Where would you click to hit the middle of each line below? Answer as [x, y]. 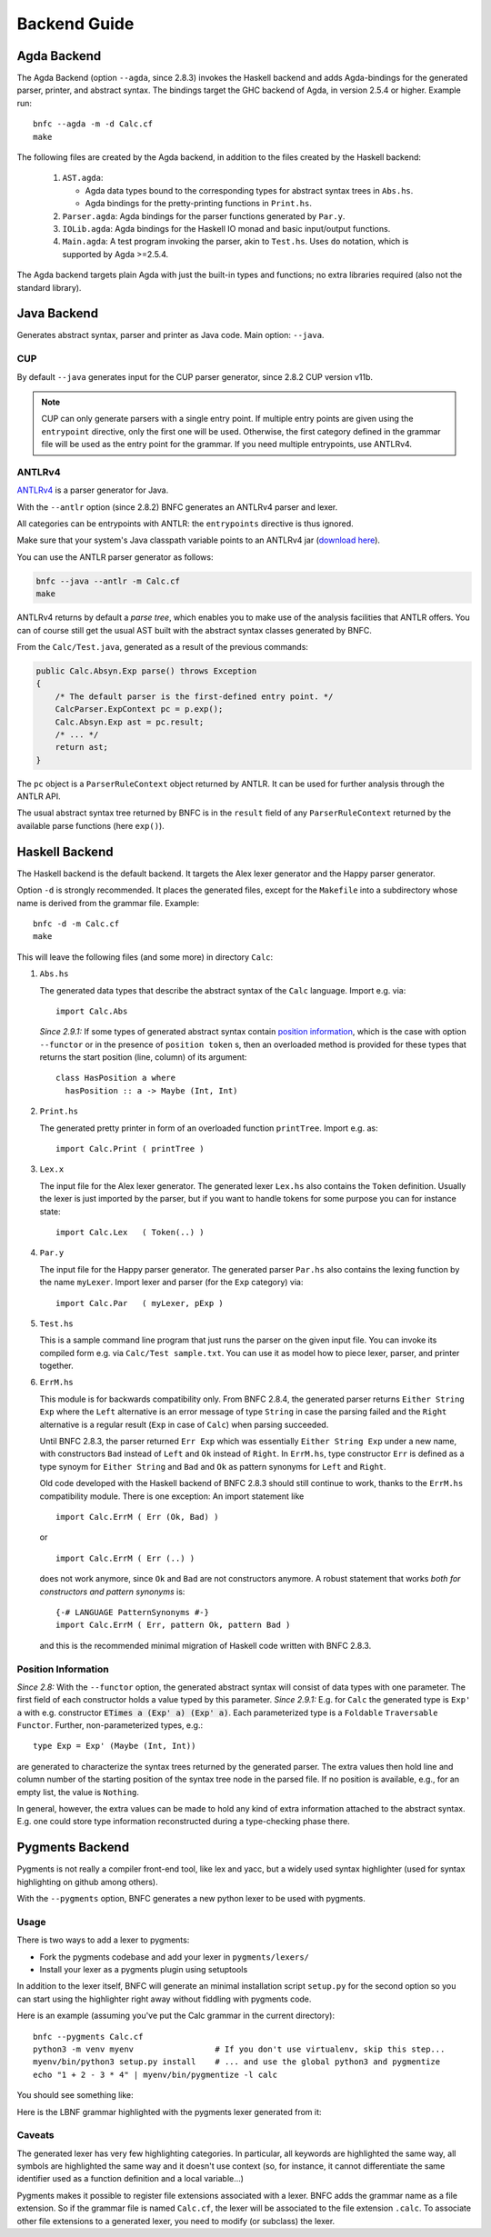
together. [57, 1366]
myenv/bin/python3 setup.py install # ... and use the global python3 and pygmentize [237, 2062]
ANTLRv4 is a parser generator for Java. [93, 490]
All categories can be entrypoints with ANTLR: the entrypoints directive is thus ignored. [185, 524]
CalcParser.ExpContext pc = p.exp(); [139, 709]
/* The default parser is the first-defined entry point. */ [194, 696]
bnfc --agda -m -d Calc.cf [93, 124]
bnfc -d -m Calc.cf [76, 924]
